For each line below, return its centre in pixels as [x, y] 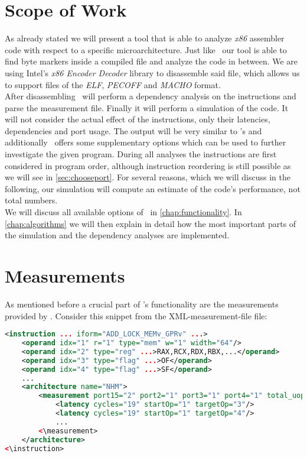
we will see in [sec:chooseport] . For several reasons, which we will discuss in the [148, 177]
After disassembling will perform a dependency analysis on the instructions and [151, 96]
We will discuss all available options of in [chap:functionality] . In [123, 212]
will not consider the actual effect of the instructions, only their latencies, [138, 119]
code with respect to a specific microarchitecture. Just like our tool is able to [146, 49]
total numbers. [31, 200]
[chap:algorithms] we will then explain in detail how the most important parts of [151, 223]
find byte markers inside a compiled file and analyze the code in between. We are [151, 61]
